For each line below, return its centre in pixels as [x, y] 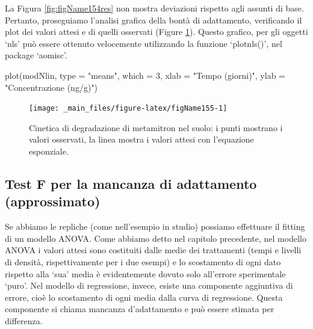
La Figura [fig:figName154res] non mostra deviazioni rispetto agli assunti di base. [154, 8]
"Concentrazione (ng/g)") [51, 87]
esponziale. [49, 151]
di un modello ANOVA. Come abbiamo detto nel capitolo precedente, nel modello [156, 238]
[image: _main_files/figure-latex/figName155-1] [128, 109]
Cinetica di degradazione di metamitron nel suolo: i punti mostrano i [156, 127]
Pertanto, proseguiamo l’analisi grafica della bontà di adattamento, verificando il [153, 20]
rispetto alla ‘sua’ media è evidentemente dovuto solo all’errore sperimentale [145, 273]
